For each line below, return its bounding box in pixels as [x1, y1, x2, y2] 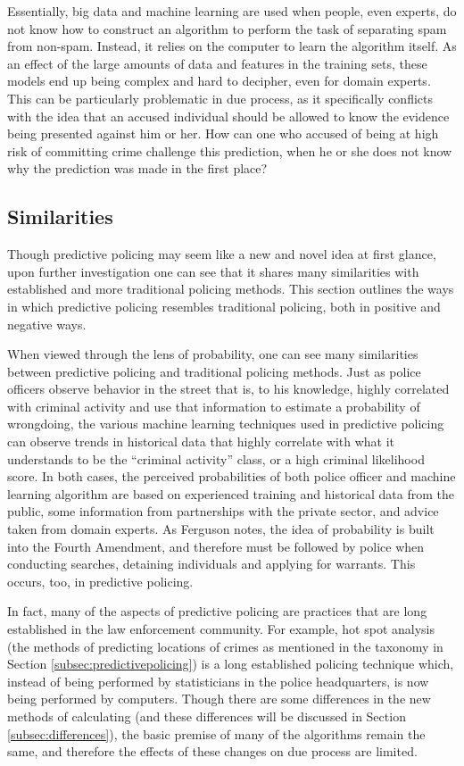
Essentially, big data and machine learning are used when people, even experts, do [7, 2, 457, 20]
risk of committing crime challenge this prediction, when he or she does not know [7, 141, 452, 160]
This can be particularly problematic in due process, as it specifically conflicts [7, 88, 434, 107]
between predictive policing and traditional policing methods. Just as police [7, 362, 421, 380]
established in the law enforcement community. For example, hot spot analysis [7, 620, 435, 638]
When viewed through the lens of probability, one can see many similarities [7, 345, 418, 363]
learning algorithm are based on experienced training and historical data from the [7, 484, 454, 503]
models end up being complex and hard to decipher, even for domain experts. [7, 71, 431, 90]
